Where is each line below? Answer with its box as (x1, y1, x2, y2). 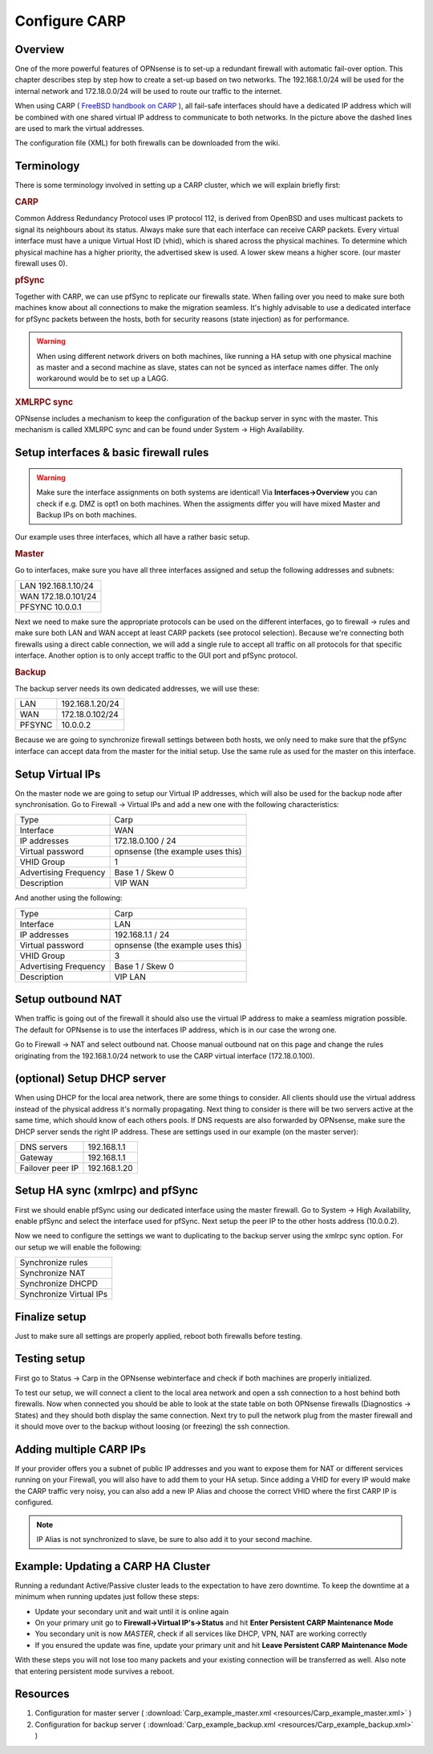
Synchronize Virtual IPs (19, 1289, 108, 1300)
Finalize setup (14, 1310, 87, 1324)
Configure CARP (14, 12, 126, 30)
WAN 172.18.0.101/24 (19, 590, 97, 602)
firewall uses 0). (14, 258, 68, 268)
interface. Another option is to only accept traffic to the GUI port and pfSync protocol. (14, 651, 298, 660)
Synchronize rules (19, 1257, 88, 1268)
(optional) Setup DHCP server (14, 1072, 167, 1086)
